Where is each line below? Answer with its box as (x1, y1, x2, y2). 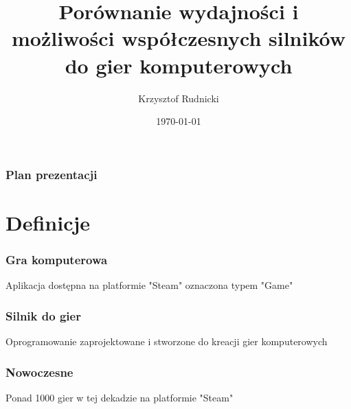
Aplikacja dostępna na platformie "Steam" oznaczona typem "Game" (5, 278, 293, 292)
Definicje (5, 208, 91, 236)
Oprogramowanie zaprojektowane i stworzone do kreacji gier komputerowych (5, 334, 328, 349)
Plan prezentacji (5, 165, 98, 183)
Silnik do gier (5, 307, 81, 324)
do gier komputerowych (65, 51, 293, 79)
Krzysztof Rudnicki (138, 91, 219, 105)
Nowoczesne (5, 363, 73, 380)
